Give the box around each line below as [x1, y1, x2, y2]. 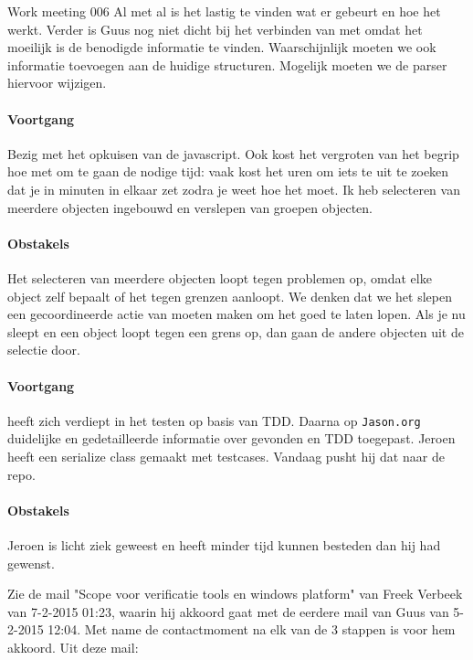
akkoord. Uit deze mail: [7, 637, 139, 656]
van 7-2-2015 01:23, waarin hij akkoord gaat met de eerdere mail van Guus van [7, 601, 449, 621]
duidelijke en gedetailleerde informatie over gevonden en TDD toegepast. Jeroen [7, 429, 456, 448]
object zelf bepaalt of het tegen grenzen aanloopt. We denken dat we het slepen [7, 286, 452, 305]
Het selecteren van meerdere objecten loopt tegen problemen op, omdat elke [7, 268, 432, 287]
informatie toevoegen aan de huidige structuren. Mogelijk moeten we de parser [7, 55, 447, 74]
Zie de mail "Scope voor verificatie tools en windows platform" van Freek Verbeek [7, 584, 463, 603]
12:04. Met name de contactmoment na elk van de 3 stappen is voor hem [47, 620, 456, 639]
